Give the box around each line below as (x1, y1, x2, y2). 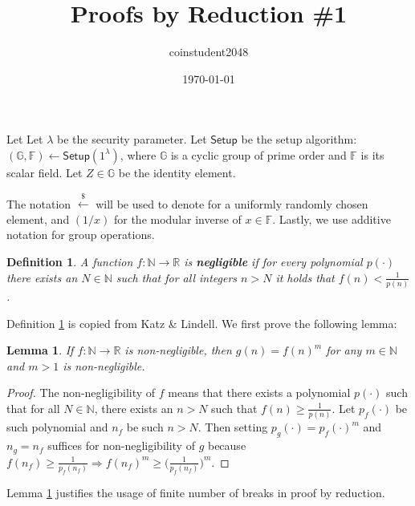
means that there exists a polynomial (168, 384, 351, 401)
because (207, 437, 246, 454)
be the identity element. (118, 164, 236, 180)
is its (360, 146, 384, 163)
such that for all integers (116, 269, 238, 285)
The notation (6, 195, 71, 212)
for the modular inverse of (113, 210, 242, 227)
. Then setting (197, 419, 268, 435)
